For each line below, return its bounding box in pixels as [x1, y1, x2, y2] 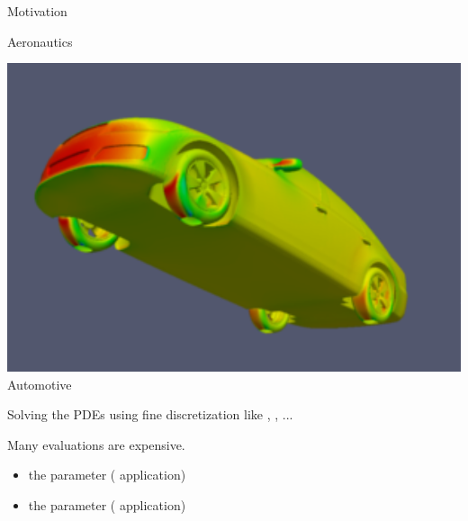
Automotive [7, 374, 72, 393]
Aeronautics [7, 31, 73, 50]
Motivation [7, 2, 67, 20]
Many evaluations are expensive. [7, 435, 185, 454]
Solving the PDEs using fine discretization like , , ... [7, 405, 293, 424]
